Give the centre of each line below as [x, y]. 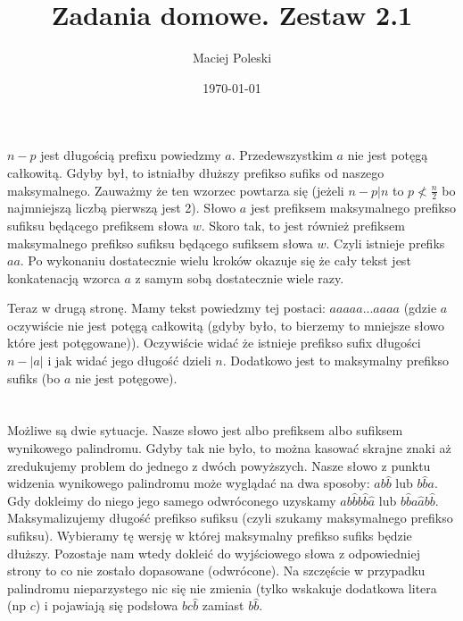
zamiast [223, 605]
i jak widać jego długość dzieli [129, 361]
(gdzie [420, 308]
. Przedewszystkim [282, 155]
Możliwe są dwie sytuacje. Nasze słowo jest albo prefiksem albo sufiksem [205, 430]
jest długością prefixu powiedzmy [131, 155]
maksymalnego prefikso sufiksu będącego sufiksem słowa [160, 243]
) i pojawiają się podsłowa [107, 605]
